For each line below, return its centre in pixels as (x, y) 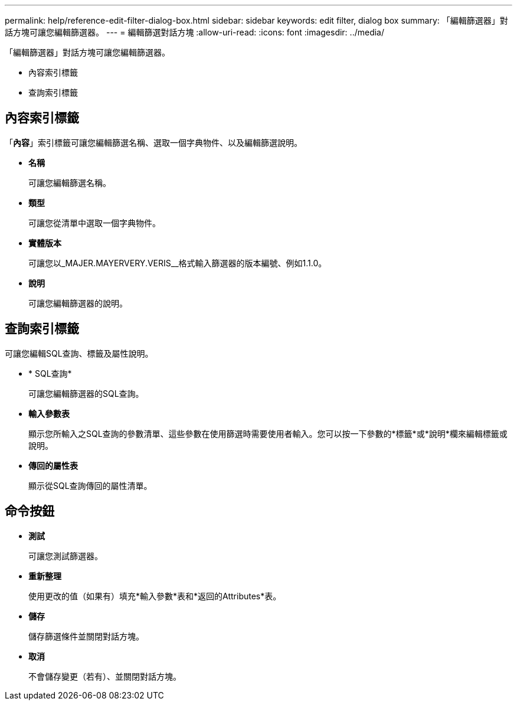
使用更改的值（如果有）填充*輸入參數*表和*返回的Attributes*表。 (155, 596)
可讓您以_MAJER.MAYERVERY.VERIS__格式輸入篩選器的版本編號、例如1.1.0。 (178, 263)
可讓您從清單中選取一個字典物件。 (94, 223)
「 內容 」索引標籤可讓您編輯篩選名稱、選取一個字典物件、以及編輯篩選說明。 (153, 142)
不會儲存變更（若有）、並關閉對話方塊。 (105, 676)
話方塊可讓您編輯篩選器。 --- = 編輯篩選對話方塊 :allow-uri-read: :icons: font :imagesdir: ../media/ (195, 32)
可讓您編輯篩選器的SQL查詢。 (86, 393)
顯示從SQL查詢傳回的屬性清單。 (90, 485)
